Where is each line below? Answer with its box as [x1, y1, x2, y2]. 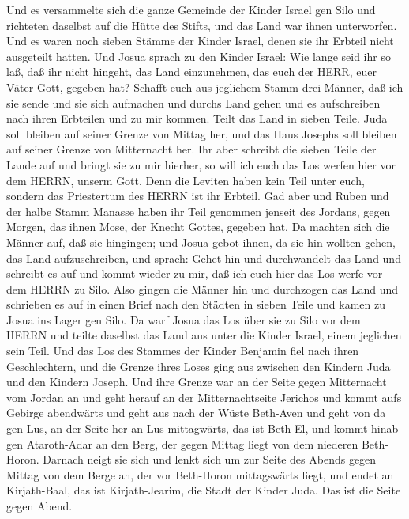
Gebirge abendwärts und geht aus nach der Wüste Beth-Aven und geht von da [6, 404, 386, 421]
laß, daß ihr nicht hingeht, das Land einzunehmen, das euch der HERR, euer [6, 63, 377, 80]
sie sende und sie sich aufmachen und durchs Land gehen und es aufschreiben [6, 94, 381, 111]
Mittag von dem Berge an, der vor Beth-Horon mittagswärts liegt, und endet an [6, 466, 394, 483]
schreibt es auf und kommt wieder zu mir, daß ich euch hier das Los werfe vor [6, 265, 383, 282]
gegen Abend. [6, 498, 73, 513]
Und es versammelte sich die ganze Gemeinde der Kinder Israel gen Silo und [6, 2, 376, 17]
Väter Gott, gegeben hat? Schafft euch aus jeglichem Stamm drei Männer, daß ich [6, 78, 403, 95]
